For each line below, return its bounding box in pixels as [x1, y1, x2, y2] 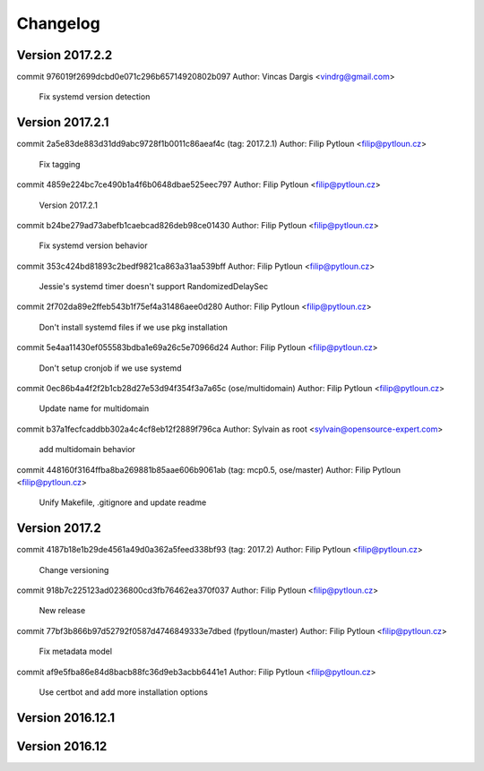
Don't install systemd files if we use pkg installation [39, 321, 229, 332]
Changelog [16, 13, 100, 33]
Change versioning [39, 564, 109, 575]
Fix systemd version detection [39, 91, 151, 102]
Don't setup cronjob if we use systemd [39, 363, 183, 373]
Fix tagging [39, 158, 81, 169]
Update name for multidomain [39, 403, 150, 414]
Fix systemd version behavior [39, 240, 148, 251]
